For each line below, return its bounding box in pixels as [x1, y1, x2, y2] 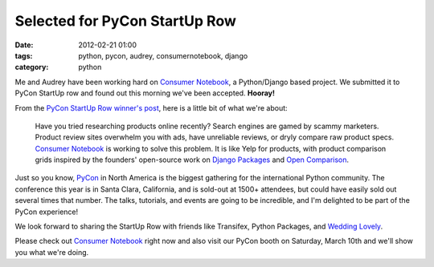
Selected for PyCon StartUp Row [14, 12, 236, 30]
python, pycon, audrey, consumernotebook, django [78, 51, 248, 60]
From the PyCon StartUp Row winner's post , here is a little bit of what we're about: [14, 103, 289, 112]
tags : [14, 51, 33, 60]
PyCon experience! [14, 207, 79, 216]
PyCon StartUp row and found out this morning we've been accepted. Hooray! [14, 88, 276, 98]
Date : [14, 40, 34, 50]
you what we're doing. [14, 247, 89, 257]
